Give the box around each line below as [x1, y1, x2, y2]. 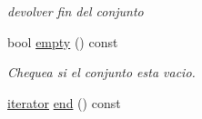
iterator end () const [7, 93, 121, 112]
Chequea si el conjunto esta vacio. [7, 63, 196, 82]
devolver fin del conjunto [7, 2, 144, 20]
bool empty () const [7, 32, 118, 51]
